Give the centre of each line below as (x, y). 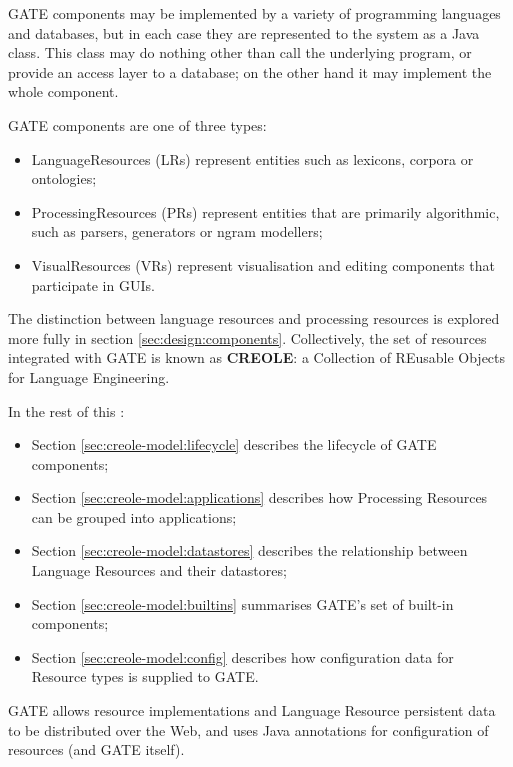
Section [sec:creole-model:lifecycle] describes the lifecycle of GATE (234, 444)
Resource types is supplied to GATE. (145, 676)
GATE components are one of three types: (137, 124)
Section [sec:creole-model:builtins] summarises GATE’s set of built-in (242, 603)
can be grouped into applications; (134, 516)
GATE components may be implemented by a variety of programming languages (254, 13)
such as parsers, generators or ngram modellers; (177, 231)
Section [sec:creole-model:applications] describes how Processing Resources (259, 497)
